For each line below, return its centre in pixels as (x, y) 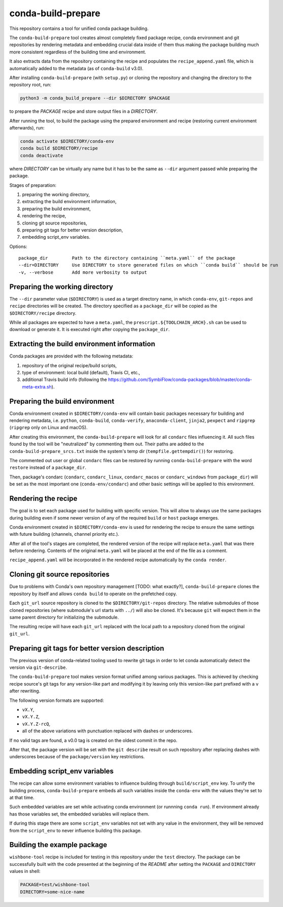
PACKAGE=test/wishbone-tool (55, 885)
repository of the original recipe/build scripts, (69, 365)
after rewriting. (25, 691)
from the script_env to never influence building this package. (75, 830)
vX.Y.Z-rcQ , (36, 724)
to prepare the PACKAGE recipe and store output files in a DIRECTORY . (83, 111)
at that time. (22, 798)
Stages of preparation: (33, 185)
